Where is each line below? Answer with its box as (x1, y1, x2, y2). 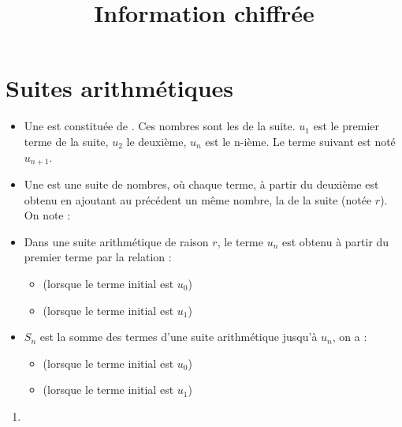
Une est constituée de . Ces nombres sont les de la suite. (24, 118, 296, 134)
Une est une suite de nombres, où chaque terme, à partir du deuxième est (24, 175, 379, 192)
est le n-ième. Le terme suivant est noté (205, 133, 396, 149)
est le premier (313, 118, 380, 134)
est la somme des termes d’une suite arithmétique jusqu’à (39, 328, 318, 345)
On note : (24, 207, 71, 223)
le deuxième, (126, 133, 187, 149)
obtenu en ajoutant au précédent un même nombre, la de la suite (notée (24, 191, 372, 208)
